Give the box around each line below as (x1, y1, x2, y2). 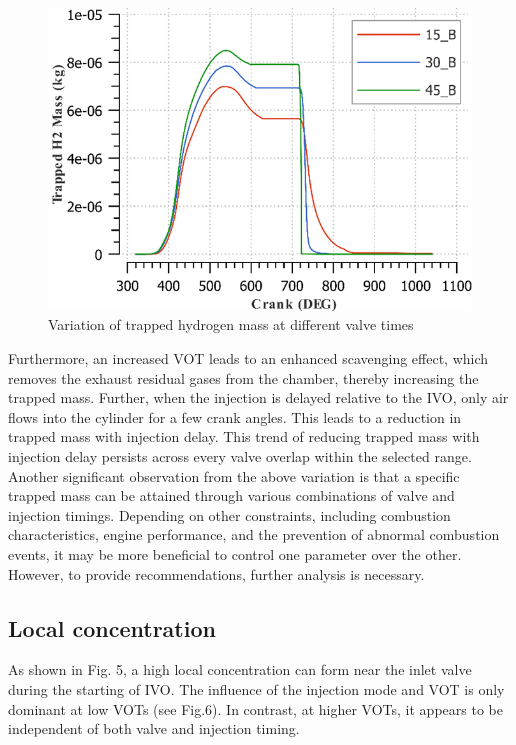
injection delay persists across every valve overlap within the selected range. (8, 446, 472, 466)
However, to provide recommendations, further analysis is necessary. (8, 563, 425, 584)
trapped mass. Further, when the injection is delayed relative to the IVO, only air (8, 387, 509, 408)
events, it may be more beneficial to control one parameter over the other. (8, 543, 462, 564)
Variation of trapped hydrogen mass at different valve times (48, 314, 414, 335)
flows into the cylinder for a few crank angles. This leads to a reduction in (8, 406, 462, 427)
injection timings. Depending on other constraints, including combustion (8, 504, 451, 525)
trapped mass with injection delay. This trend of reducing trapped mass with (8, 426, 480, 447)
